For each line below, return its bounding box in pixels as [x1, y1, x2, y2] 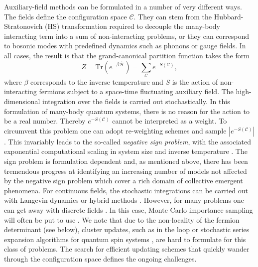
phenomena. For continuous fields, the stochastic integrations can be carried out [4, 185, 248, 195]
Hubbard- [214, 11, 244, 21]
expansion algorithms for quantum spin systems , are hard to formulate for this [4, 234, 246, 244]
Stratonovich [4, 21, 43, 31]
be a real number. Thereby [4, 116, 86, 126]
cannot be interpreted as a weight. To [112, 116, 227, 126]
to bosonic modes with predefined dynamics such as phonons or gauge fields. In [4, 40, 246, 51]
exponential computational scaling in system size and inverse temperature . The [4, 146, 248, 156]
